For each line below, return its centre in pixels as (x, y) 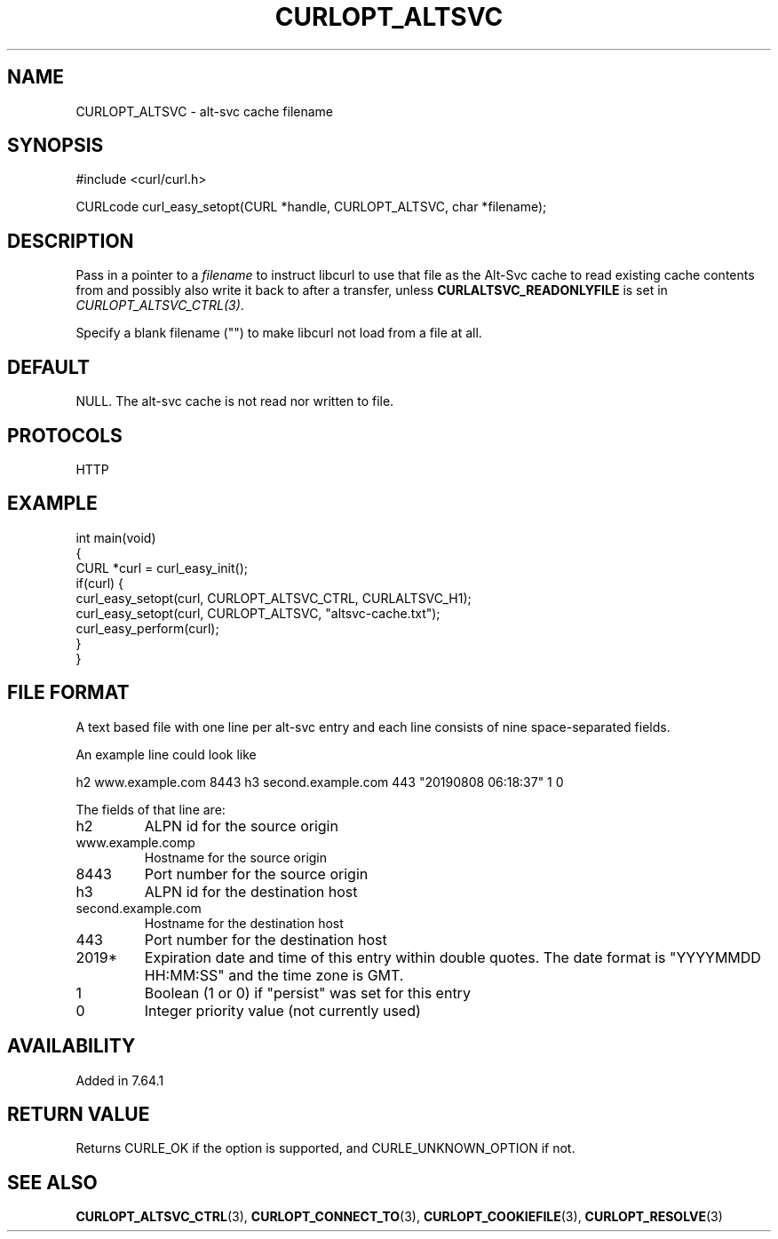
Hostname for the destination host (244, 923)
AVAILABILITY (71, 1046)
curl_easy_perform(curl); (147, 628)
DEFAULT (48, 367)
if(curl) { (100, 583)
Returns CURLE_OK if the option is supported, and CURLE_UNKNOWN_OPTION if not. (325, 1148)
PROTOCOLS (65, 435)
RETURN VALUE (79, 1114)
